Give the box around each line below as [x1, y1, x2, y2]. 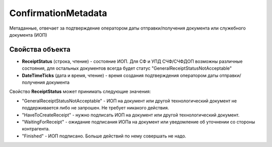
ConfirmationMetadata [9, 8, 108, 19]
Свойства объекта [9, 45, 71, 54]
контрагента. [22, 126, 50, 132]
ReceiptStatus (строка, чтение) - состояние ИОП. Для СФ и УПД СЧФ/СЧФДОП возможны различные [22, 58, 243, 64]
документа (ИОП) [9, 32, 47, 38]
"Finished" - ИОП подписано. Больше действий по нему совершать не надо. [22, 133, 186, 139]
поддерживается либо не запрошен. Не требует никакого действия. [22, 105, 169, 111]
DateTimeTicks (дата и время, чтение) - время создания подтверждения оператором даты [22, 72, 219, 78]
